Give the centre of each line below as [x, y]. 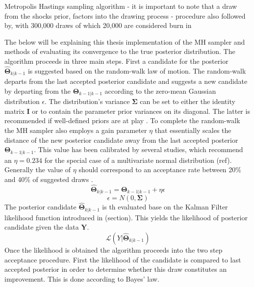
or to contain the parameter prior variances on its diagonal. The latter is [141, 111]
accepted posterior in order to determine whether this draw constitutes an [116, 269]
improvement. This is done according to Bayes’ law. [82, 278]
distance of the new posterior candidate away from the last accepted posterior [121, 140]
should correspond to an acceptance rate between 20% [160, 170]
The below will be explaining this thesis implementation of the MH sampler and [125, 41]
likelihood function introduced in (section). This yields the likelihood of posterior [126, 217]
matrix [14, 111]
